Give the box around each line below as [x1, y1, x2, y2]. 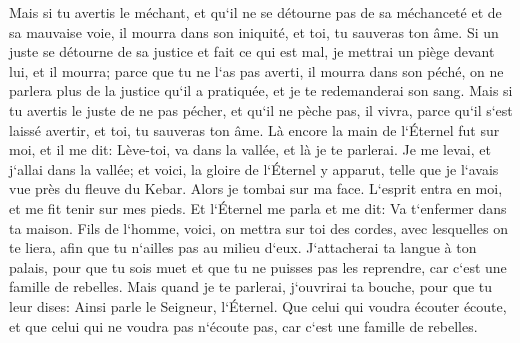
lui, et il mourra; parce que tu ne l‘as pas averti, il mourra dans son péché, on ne [9, 60, 504, 81]
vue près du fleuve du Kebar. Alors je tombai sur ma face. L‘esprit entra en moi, [9, 178, 503, 199]
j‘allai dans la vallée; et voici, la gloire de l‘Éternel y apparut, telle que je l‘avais [9, 158, 499, 179]
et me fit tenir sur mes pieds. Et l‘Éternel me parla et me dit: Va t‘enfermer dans [9, 197, 507, 218]
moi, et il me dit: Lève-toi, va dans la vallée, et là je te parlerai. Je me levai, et [9, 139, 491, 160]
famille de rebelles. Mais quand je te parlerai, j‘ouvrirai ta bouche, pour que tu [9, 276, 493, 297]
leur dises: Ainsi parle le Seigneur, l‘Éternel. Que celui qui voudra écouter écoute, [9, 295, 507, 316]
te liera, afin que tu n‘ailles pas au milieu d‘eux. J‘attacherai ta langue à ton [9, 237, 477, 258]
